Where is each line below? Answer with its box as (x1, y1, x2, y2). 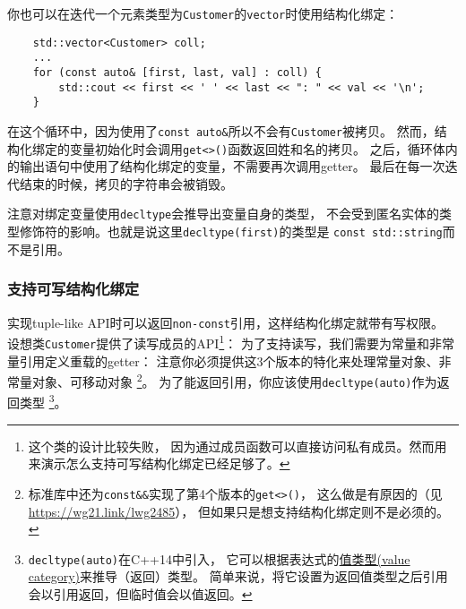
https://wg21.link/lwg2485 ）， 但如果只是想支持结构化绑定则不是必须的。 (28, 502, 449, 520)
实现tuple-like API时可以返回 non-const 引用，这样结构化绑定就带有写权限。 (7, 313, 444, 331)
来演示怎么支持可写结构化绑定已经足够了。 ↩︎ (28, 454, 290, 473)
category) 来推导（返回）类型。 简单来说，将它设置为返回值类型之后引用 (28, 567, 448, 586)
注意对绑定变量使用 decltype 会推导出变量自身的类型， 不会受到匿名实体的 (7, 204, 439, 223)
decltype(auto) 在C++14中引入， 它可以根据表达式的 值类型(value (28, 549, 410, 568)
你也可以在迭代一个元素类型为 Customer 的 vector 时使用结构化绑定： (7, 4, 399, 22)
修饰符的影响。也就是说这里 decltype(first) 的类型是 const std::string (19, 222, 443, 241)
